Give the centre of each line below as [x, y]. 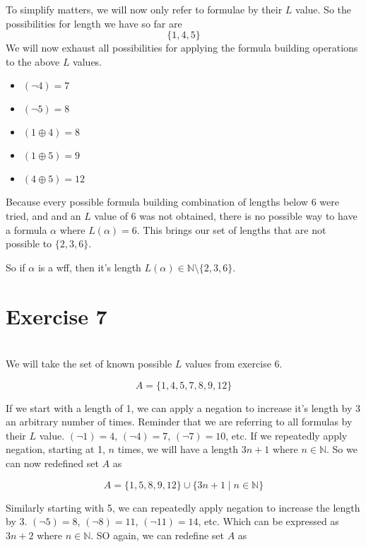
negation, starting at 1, [55, 449]
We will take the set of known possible [89, 364]
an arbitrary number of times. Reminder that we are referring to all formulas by [179, 422]
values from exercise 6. [234, 364]
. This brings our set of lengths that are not [231, 229]
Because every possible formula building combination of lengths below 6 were [172, 202]
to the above [33, 61]
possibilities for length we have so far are [94, 23]
